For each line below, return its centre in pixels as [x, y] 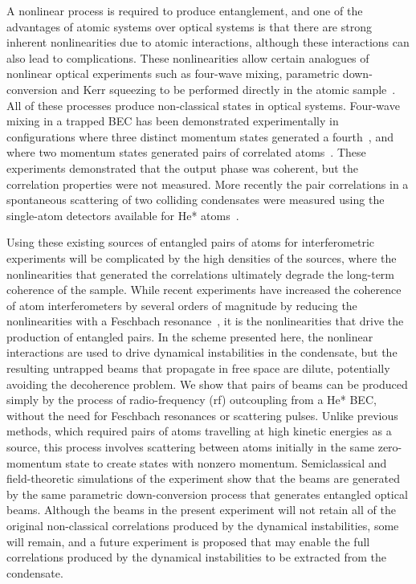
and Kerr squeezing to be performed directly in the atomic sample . [228, 89]
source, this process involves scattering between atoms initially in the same [191, 447]
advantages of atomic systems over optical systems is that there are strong [189, 26]
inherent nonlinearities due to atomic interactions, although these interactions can [208, 42]
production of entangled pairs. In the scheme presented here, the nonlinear [190, 336]
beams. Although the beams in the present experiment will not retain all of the [201, 510]
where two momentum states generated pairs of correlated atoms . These [186, 152]
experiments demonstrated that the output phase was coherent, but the [182, 167]
